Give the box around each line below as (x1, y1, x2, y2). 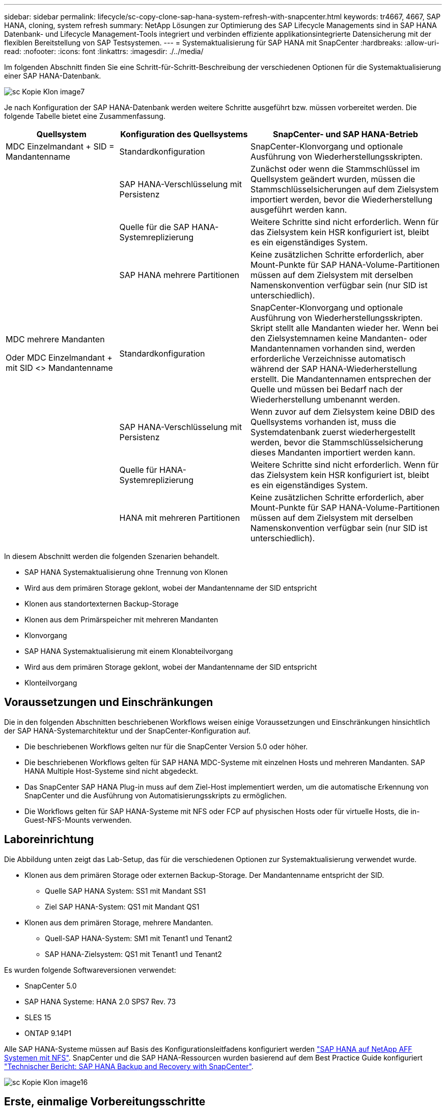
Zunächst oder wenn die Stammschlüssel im (250, 164, 420, 174)
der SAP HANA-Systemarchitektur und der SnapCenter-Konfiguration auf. (4, 726, 251, 735)
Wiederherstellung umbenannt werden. (250, 394, 400, 405)
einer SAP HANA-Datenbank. (4, 71, 101, 80)
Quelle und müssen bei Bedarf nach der (250, 384, 403, 394)
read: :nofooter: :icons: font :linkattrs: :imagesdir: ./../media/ (4, 47, 204, 56)
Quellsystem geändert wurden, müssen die (250, 174, 415, 184)
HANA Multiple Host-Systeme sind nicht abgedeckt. (24, 766, 199, 775)
